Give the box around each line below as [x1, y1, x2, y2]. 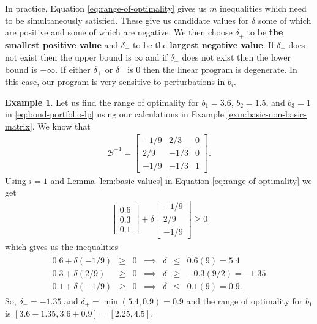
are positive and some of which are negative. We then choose [5, 26, 233, 39]
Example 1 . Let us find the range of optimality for [5, 95, 199, 108]
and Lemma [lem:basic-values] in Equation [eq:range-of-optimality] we [50, 174, 312, 186]
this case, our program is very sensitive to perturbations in [5, 75, 225, 88]
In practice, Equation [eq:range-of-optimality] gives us [5, 2, 207, 14]
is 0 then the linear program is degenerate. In [127, 62, 297, 75]
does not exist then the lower [182, 51, 291, 64]
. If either [55, 62, 91, 75]
